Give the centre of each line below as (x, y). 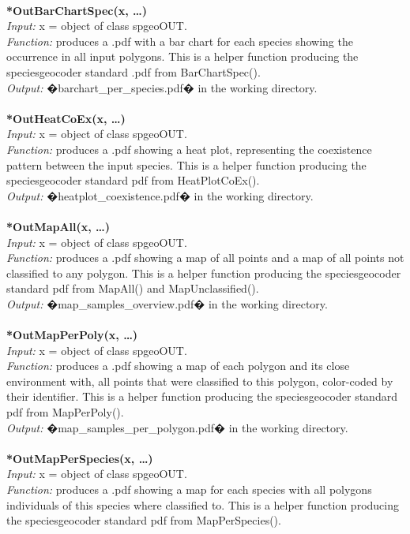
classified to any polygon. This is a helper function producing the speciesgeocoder (204, 273)
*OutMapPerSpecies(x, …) (80, 458)
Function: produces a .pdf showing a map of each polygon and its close (178, 366)
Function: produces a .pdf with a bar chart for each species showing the (180, 41)
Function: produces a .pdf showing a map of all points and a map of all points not (205, 258)
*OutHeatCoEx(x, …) (66, 118)
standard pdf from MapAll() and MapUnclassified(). (133, 288)
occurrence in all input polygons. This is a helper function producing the (182, 56)
